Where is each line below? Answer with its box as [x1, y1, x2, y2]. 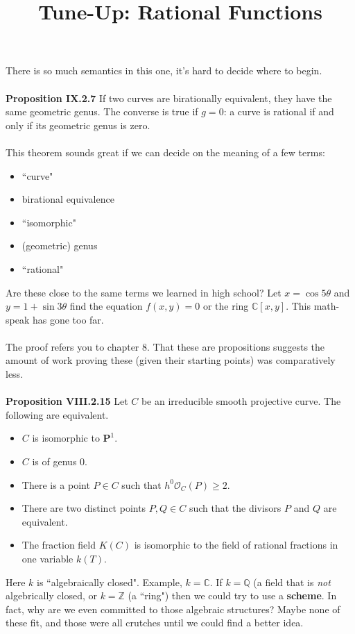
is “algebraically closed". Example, [37, 574, 182, 589]
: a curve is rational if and [223, 104, 334, 119]
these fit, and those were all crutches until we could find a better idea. [6, 615, 304, 630]
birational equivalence [21, 192, 114, 206]
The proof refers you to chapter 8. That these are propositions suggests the [6, 339, 325, 353]
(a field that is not [253, 574, 331, 589]
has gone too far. [32, 312, 104, 326]
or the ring [202, 299, 249, 313]
